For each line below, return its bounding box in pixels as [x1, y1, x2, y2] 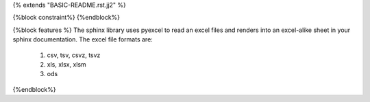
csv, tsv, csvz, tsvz [47, 51, 101, 59]
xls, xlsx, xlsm [47, 60, 87, 68]
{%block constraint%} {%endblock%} [12, 14, 120, 22]
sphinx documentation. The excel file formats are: [12, 35, 153, 44]
